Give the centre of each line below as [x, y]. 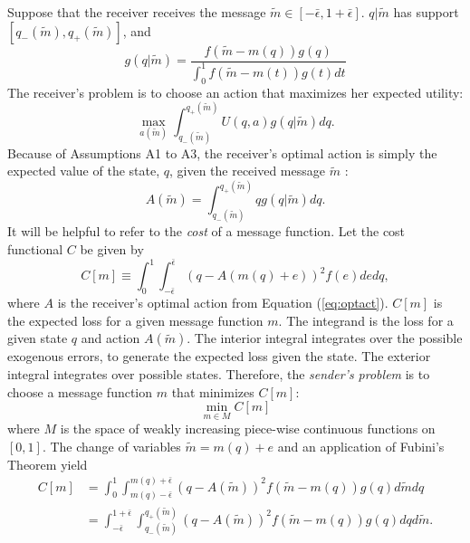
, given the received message [247, 171]
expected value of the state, [84, 171]
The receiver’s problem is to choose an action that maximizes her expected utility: [235, 92]
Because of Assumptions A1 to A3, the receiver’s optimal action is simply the [222, 152]
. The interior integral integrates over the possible [325, 338]
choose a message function [80, 391]
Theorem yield [48, 464]
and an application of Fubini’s [361, 446]
